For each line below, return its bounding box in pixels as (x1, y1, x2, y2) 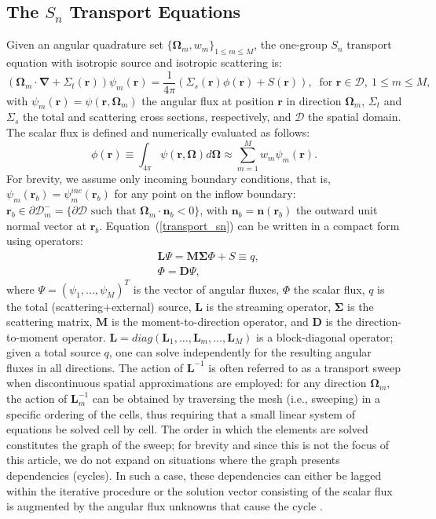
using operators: (6, 232, 83, 249)
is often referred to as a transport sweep (208, 359, 401, 375)
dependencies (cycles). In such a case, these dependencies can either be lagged (6, 467, 382, 484)
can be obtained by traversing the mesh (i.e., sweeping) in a (92, 390, 380, 407)
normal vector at (6, 217, 86, 233)
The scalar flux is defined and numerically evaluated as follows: (6, 124, 310, 141)
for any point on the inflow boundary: (114, 185, 296, 202)
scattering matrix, (6, 313, 93, 330)
